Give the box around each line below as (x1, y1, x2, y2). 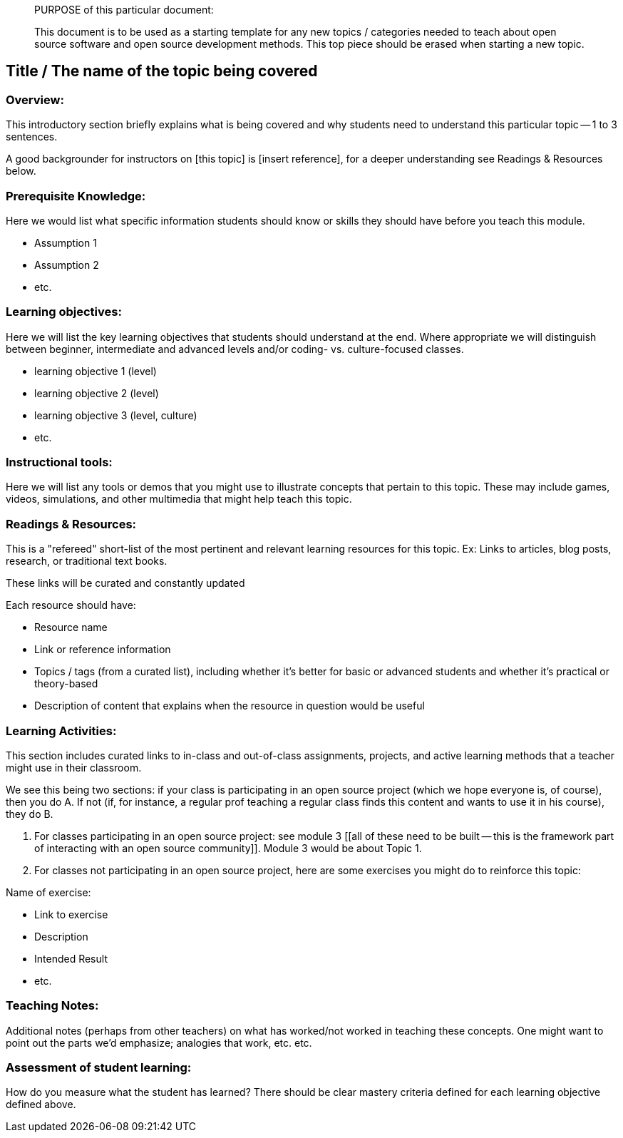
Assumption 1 (34, 236, 97, 249)
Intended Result (34, 952, 108, 965)
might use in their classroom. (6, 761, 142, 774)
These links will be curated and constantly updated (6, 577, 245, 590)
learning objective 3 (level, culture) (34, 409, 197, 421)
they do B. (6, 807, 53, 820)
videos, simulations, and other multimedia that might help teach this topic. (6, 493, 352, 506)
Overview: (6, 92, 64, 107)
